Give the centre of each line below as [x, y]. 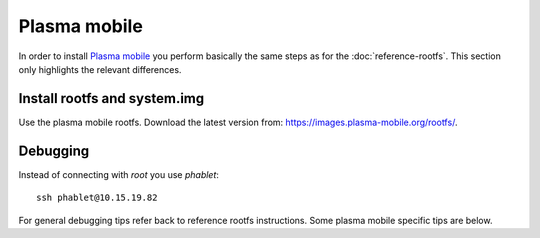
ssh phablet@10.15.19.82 [97, 198]
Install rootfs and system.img [111, 98]
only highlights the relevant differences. [100, 69]
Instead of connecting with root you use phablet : [119, 174]
